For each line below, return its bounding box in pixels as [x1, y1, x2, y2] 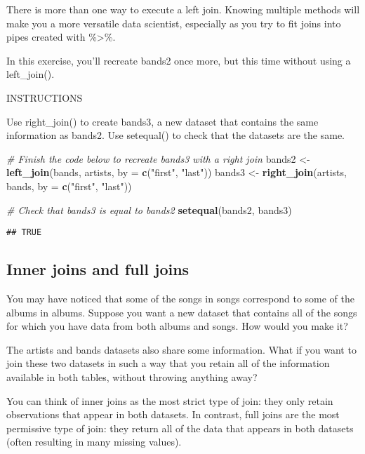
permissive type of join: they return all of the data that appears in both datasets [6, 420, 354, 435]
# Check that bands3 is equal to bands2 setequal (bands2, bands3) [6, 202, 292, 217]
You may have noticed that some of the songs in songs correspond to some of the [6, 291, 355, 305]
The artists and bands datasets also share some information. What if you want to [6, 342, 357, 356]
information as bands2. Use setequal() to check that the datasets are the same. [6, 128, 345, 142]
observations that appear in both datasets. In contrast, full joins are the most [6, 407, 340, 422]
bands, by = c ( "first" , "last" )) [6, 178, 132, 193]
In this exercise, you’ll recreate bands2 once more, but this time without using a [6, 53, 351, 67]
